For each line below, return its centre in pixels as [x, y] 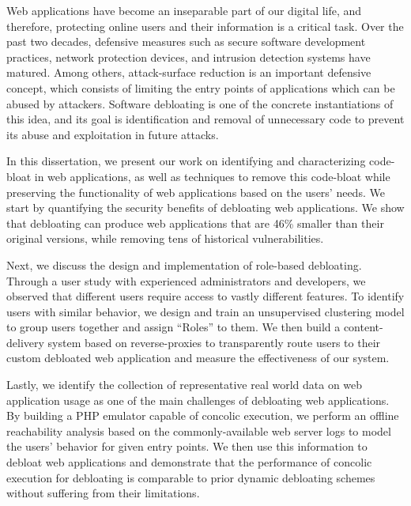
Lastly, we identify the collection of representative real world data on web [185, 385]
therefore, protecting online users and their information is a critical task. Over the [205, 26]
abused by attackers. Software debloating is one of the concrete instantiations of [200, 103]
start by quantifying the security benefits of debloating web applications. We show [205, 208]
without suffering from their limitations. [103, 493]
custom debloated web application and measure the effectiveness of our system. [198, 358]
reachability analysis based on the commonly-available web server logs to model [199, 430]
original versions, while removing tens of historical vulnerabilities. [165, 238]
